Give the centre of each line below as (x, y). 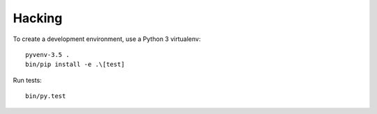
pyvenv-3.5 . (47, 55)
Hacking (38, 18)
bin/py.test (46, 96)
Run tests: (27, 80)
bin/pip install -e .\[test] (75, 65)
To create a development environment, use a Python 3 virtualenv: (107, 39)
